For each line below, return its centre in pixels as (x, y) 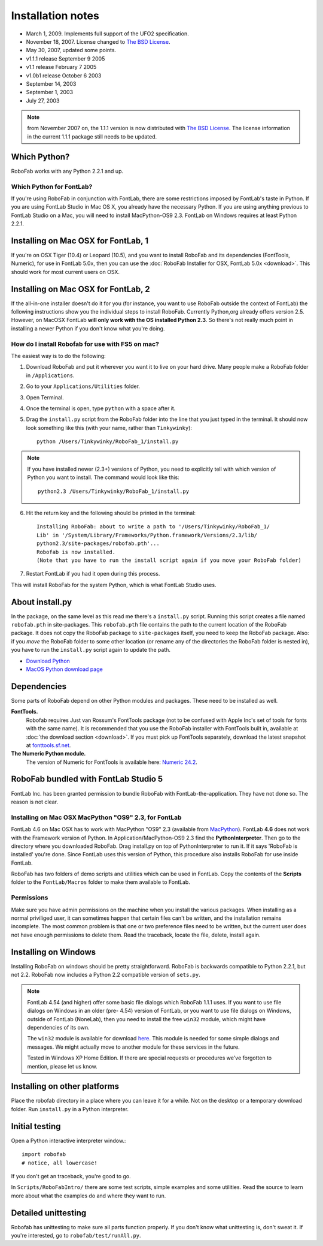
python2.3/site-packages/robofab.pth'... (98, 544)
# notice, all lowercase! (60, 1163)
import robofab (44, 1155)
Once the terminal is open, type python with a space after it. (101, 408)
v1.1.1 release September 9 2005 (65, 58)
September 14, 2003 (51, 83)
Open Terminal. (45, 397)
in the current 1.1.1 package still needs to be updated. (92, 136)
